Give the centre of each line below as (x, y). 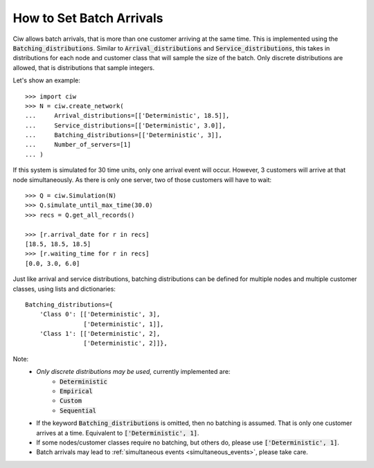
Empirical (76, 391)
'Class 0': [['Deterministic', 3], (100, 314)
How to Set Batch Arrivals (88, 18)
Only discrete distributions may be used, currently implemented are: (133, 372)
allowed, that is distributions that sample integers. (84, 67)
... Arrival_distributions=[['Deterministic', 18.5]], (127, 116)
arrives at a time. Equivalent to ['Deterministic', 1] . (118, 433)
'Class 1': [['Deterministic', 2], (100, 334)
